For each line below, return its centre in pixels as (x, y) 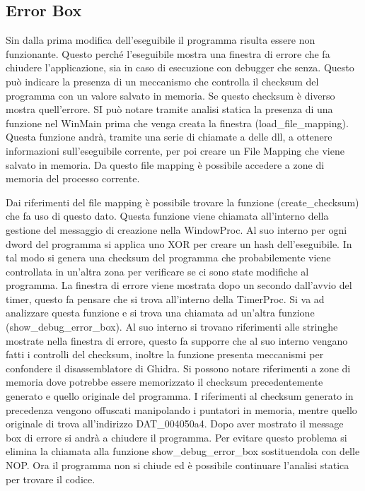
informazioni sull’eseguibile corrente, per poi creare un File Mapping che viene (175, 150)
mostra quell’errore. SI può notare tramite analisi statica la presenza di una (169, 109)
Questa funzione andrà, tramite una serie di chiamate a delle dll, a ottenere (169, 137)
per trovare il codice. (51, 479)
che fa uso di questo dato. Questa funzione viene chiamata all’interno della (167, 216)
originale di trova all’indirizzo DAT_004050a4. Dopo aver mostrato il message (175, 424)
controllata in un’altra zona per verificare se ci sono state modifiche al (157, 271)
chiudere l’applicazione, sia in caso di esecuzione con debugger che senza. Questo (180, 67)
